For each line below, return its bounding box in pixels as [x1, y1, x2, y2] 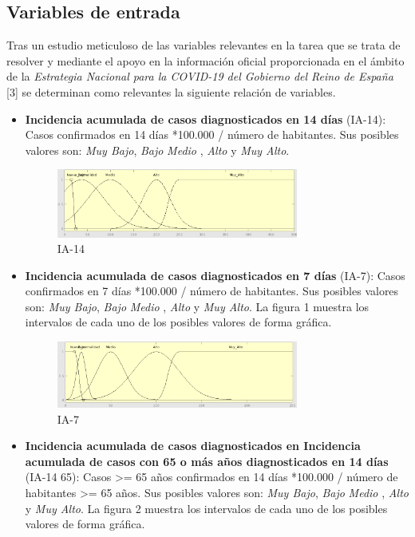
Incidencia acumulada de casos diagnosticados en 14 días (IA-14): [25, 110, 386, 127]
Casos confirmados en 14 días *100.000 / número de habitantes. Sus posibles [25, 126, 399, 143]
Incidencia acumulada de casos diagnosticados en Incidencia [25, 437, 361, 454]
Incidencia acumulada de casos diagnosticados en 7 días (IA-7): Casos [25, 267, 405, 283]
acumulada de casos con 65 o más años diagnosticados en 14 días [25, 452, 389, 469]
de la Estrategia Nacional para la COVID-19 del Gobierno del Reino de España [6, 68, 393, 85]
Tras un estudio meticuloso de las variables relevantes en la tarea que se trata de [6, 37, 401, 53]
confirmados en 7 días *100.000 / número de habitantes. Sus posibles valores [25, 282, 399, 299]
